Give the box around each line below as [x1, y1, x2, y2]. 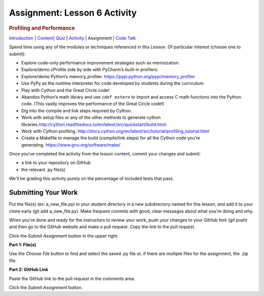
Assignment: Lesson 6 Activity [9, 7, 137, 18]
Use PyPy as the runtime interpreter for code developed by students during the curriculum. [21, 81, 205, 86]
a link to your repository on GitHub [21, 160, 91, 166]
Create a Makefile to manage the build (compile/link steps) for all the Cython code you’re [21, 135, 200, 141]
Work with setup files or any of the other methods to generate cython [21, 115, 161, 121]
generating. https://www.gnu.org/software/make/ [21, 142, 121, 148]
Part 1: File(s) [9, 242, 37, 248]
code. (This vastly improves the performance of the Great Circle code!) [21, 101, 164, 107]
